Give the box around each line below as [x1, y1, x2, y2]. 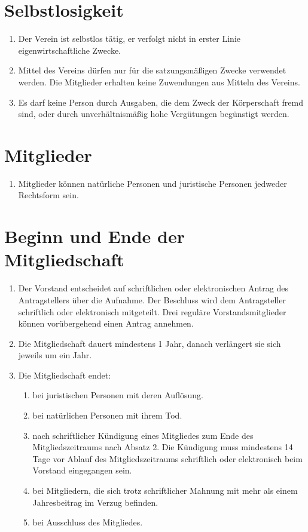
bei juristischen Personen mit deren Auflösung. [32, 389, 203, 401]
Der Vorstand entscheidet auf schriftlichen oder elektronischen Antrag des [18, 282, 288, 294]
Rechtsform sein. [18, 189, 79, 201]
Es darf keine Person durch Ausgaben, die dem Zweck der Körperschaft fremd [18, 96, 303, 108]
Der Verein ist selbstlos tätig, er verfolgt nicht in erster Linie [18, 32, 241, 45]
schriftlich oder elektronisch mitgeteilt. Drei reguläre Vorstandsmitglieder [18, 305, 286, 318]
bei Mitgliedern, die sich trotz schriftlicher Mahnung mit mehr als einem [32, 484, 298, 497]
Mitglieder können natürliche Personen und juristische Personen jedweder [18, 177, 287, 189]
